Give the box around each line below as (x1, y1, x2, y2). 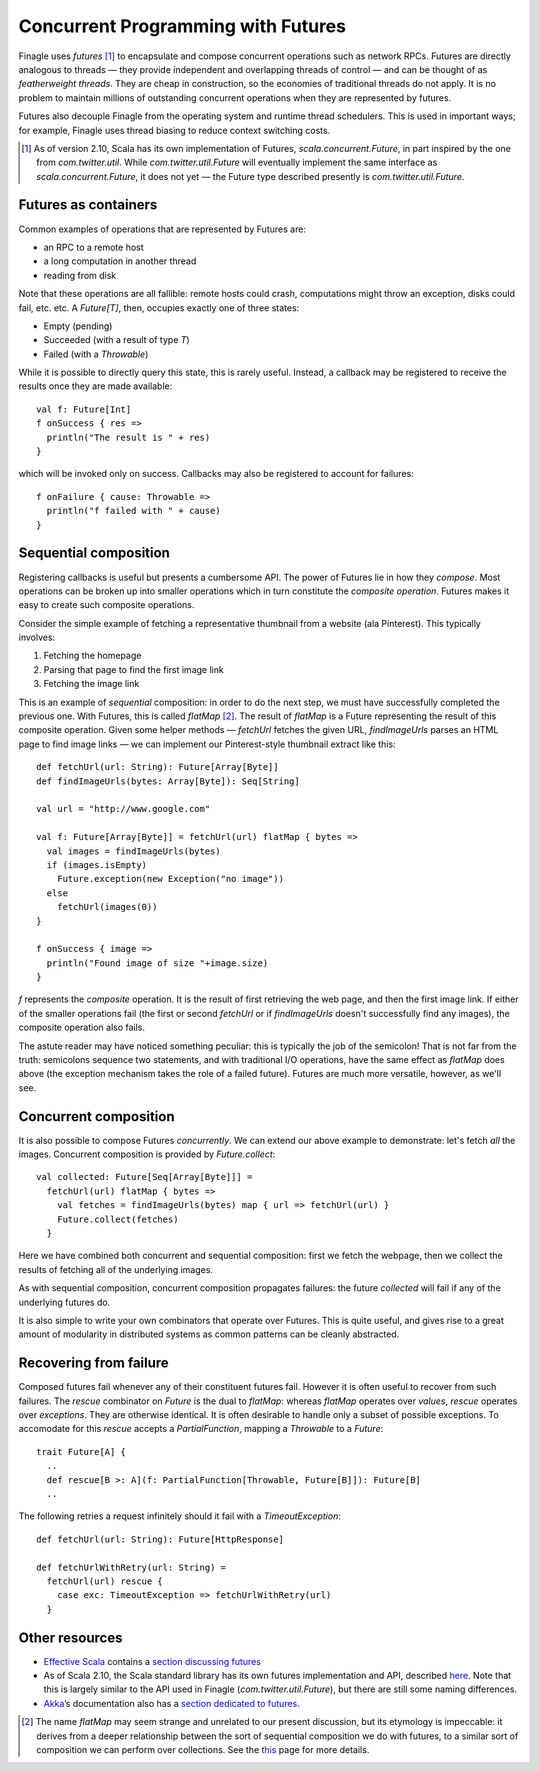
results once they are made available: (18, 380, 173, 392)
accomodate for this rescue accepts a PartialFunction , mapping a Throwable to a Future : (18, 1423, 384, 1435)
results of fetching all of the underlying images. (18, 1263, 214, 1275)
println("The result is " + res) (46, 431, 211, 443)
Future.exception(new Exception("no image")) (56, 873, 285, 885)
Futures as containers (18, 196, 158, 214)
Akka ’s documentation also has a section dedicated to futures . (43, 1697, 300, 1709)
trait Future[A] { (36, 1446, 127, 1457)
